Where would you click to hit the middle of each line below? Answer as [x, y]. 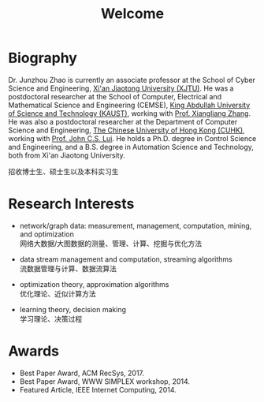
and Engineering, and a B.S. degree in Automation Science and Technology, [131, 147]
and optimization [47, 234]
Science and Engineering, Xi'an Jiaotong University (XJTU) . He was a [121, 88]
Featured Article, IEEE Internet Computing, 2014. [98, 389]
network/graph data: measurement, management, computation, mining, [136, 225]
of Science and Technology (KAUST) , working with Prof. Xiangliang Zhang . [129, 113]
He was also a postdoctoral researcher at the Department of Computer [123, 121]
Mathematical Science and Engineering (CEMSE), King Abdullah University [129, 105]
